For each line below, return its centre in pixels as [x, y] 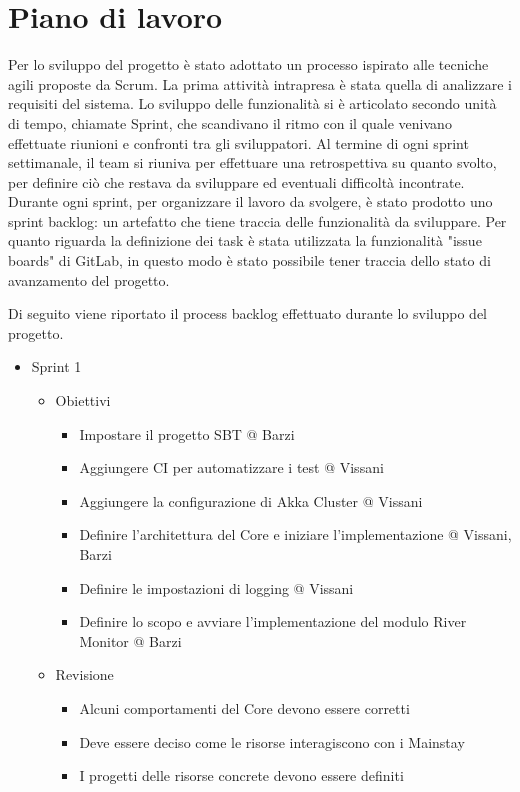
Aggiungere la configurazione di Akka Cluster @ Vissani [251, 500]
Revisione [84, 674]
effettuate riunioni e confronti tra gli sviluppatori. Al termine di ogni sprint [238, 142]
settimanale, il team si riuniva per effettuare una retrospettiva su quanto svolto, [252, 162]
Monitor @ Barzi [130, 640]
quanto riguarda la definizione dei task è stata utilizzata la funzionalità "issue [245, 240]
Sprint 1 [56, 366]
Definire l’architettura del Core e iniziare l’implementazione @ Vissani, [295, 534]
